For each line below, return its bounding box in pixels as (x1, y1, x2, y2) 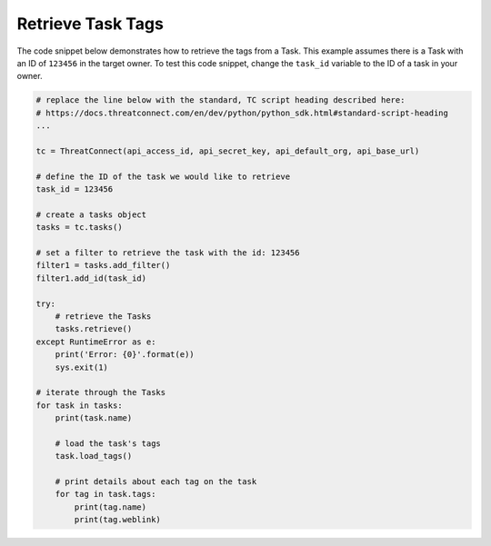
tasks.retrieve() (55, 323, 133, 334)
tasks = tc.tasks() (35, 223, 123, 233)
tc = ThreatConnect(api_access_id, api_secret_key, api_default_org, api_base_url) (35, 145, 420, 156)
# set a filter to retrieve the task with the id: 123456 (35, 248, 300, 258)
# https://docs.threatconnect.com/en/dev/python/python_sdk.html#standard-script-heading (35, 107, 449, 118)
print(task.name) (55, 413, 133, 423)
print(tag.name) (74, 501, 147, 512)
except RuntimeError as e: (35, 336, 156, 347)
